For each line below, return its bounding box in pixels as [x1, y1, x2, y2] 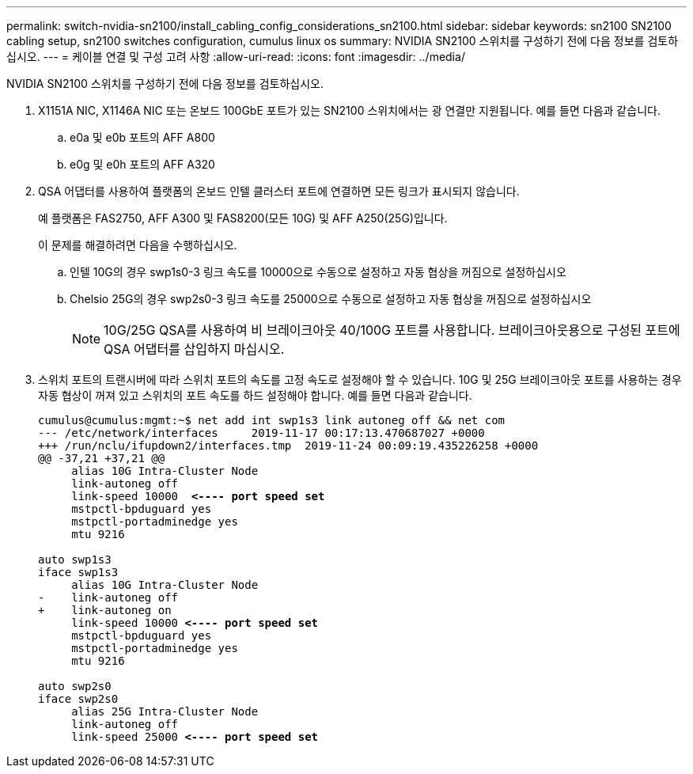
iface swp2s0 [38, 692, 119, 705]
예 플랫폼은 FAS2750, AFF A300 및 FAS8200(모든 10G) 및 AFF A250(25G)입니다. [38, 211, 448, 225]
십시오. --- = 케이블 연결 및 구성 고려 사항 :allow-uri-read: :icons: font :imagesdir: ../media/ [6, 50, 465, 63]
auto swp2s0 [38, 680, 112, 692]
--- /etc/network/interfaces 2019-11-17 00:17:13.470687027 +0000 [38, 427, 485, 439]
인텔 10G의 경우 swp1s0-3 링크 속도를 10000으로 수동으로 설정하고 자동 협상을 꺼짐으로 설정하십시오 [70, 265, 566, 279]
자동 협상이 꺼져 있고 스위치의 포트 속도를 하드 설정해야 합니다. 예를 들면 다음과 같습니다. [38, 389, 472, 402]
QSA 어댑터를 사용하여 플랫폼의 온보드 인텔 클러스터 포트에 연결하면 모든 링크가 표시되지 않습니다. [38, 184, 520, 198]
